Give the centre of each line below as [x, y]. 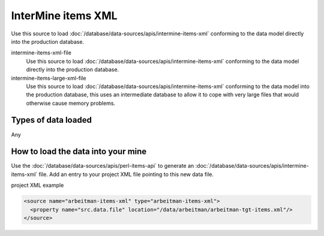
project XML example [37, 185]
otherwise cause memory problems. [71, 103]
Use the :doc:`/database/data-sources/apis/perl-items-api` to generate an [103, 166]
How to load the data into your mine [79, 152]
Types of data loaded [52, 120]
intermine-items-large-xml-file [49, 78]
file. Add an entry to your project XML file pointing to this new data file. [126, 174]
